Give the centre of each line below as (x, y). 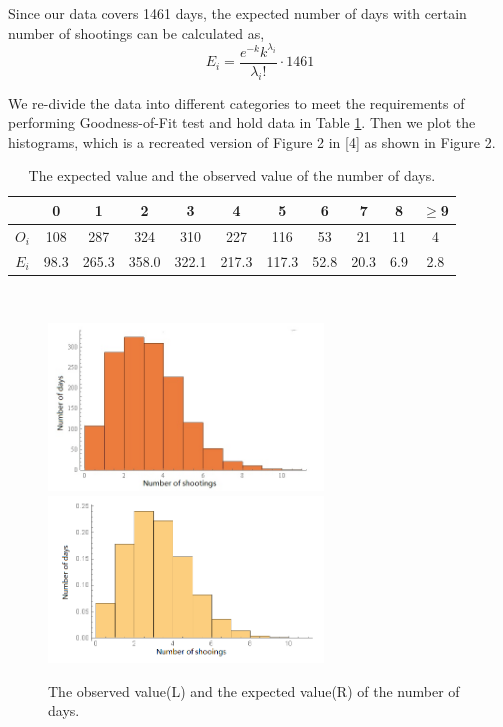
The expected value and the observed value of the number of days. (232, 175)
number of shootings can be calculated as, (136, 32)
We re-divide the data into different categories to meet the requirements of (236, 102)
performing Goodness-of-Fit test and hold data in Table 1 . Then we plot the (242, 122)
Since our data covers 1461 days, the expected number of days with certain (237, 13)
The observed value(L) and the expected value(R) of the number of (254, 690)
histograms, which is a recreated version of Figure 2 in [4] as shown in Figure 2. (252, 141)
